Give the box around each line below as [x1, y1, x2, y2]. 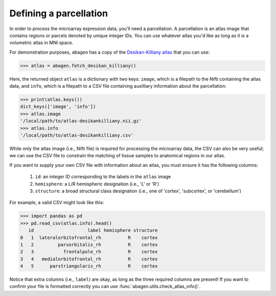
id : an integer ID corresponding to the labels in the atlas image [35, 174, 171, 180]
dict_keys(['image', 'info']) [20, 104, 96, 110]
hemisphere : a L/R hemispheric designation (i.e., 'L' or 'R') [35, 181, 159, 187]
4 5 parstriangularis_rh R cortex [20, 263, 158, 269]
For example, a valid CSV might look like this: [9, 200, 104, 206]
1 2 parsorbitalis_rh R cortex [20, 241, 158, 248]
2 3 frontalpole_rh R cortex [20, 249, 158, 255]
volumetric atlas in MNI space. [9, 40, 74, 46]
